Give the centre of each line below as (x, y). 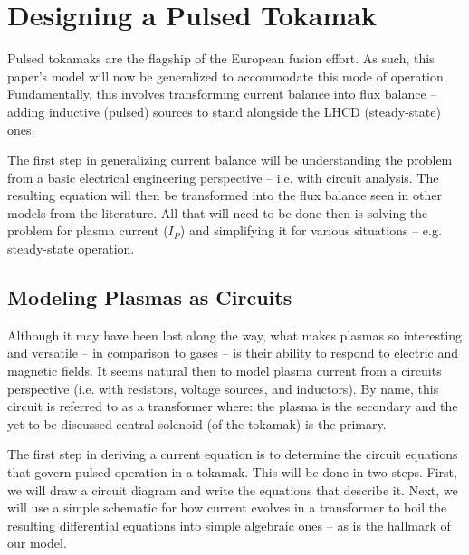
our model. (37, 543)
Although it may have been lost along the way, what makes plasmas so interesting (235, 335)
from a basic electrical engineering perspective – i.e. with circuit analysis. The (223, 177)
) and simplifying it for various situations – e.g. (311, 230)
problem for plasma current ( (88, 230)
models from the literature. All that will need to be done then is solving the (218, 212)
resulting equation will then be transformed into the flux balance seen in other (225, 195)
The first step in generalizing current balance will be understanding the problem (230, 160)
